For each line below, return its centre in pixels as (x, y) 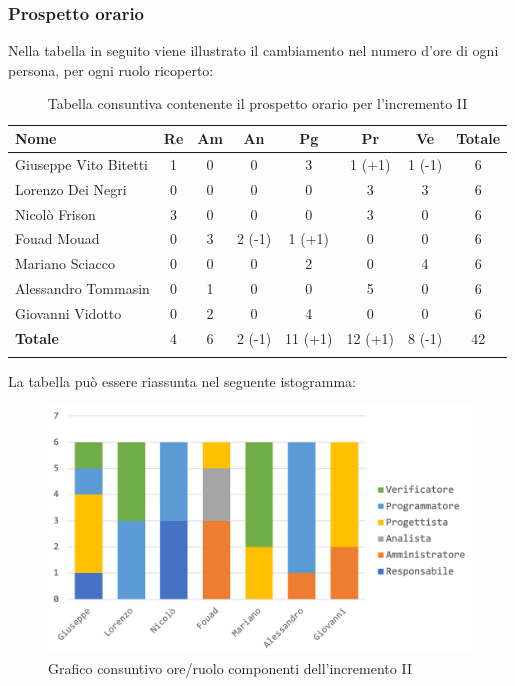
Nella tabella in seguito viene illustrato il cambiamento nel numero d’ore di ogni (253, 50)
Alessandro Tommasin (82, 288)
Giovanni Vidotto (68, 312)
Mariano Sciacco (65, 263)
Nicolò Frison (55, 213)
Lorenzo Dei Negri (71, 188)
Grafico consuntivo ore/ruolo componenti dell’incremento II (230, 667)
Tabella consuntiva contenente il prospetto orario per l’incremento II (257, 103)
